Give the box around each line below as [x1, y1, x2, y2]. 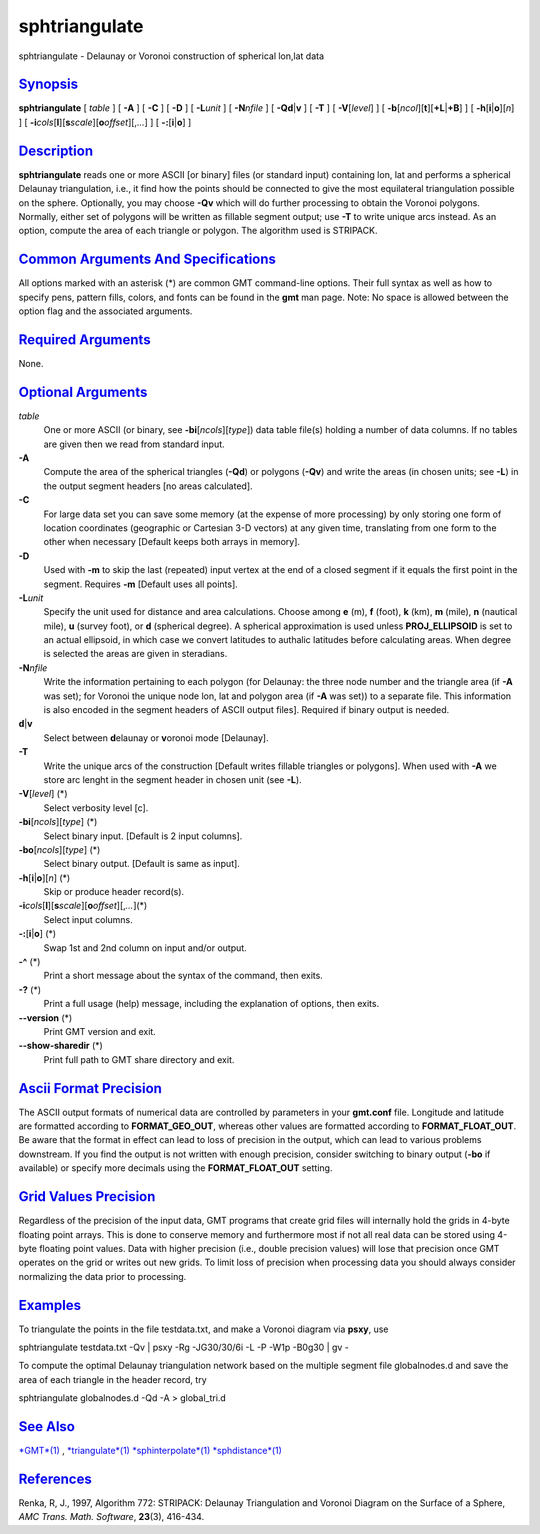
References [18, 1470, 92, 1487]
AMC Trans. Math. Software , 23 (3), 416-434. [18, 1511, 205, 1523]
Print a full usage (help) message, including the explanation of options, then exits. [43, 998, 380, 1010]
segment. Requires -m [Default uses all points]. [43, 578, 239, 590]
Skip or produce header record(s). [43, 886, 185, 898]
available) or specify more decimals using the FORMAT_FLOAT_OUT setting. [18, 1162, 333, 1174]
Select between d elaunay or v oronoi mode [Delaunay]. [43, 731, 269, 744]
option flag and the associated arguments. [18, 305, 193, 317]
